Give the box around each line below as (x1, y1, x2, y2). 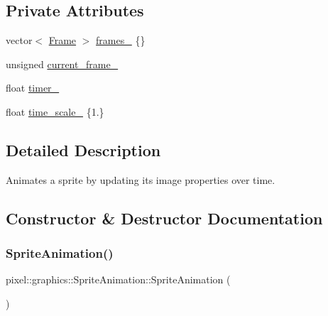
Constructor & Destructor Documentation (6, 207, 323, 229)
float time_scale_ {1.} (6, 104, 104, 119)
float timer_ (6, 80, 60, 95)
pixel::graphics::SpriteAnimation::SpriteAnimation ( (6, 272, 231, 287)
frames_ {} (96, 33, 146, 48)
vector (6, 33, 33, 48)
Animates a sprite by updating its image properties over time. (6, 172, 275, 187)
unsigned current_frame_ (6, 56, 119, 71)
